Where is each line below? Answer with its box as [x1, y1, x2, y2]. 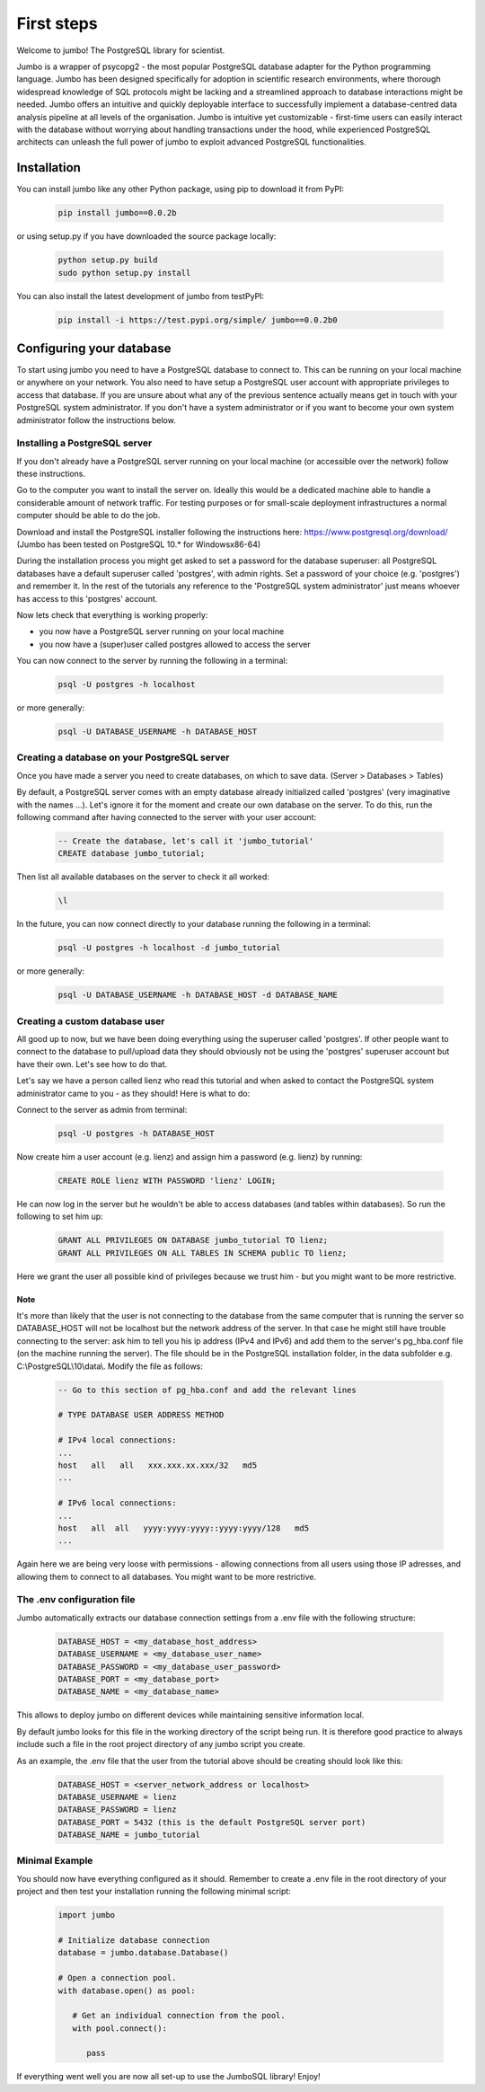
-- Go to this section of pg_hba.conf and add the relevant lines [57, 1384, 357, 1395]
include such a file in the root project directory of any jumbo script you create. [16, 1739, 305, 1750]
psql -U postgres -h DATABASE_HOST [57, 1128, 215, 1138]
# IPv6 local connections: [57, 1498, 177, 1508]
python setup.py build [57, 255, 158, 265]
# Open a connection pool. [57, 1973, 177, 1983]
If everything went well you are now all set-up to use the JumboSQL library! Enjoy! [16, 2071, 321, 2082]
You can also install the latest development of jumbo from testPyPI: [16, 290, 265, 301]
